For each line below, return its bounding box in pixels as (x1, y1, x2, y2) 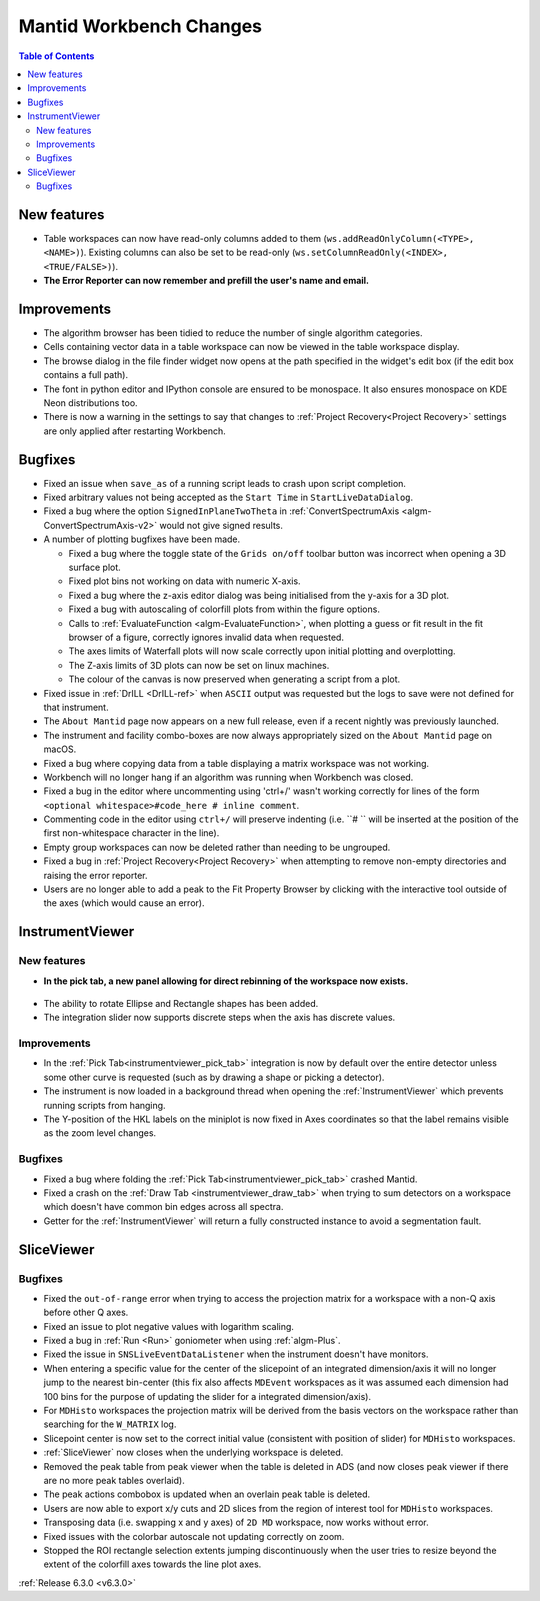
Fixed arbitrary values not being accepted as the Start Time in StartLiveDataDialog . (43, 491, 414, 504)
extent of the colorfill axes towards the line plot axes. (43, 1558, 262, 1570)
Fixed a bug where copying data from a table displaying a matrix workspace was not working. (43, 757, 430, 769)
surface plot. (68, 561, 122, 574)
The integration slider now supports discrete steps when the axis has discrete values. (43, 1011, 396, 1024)
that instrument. (43, 701, 109, 713)
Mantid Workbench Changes (18, 15, 262, 37)
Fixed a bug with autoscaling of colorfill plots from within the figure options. (68, 603, 380, 615)
